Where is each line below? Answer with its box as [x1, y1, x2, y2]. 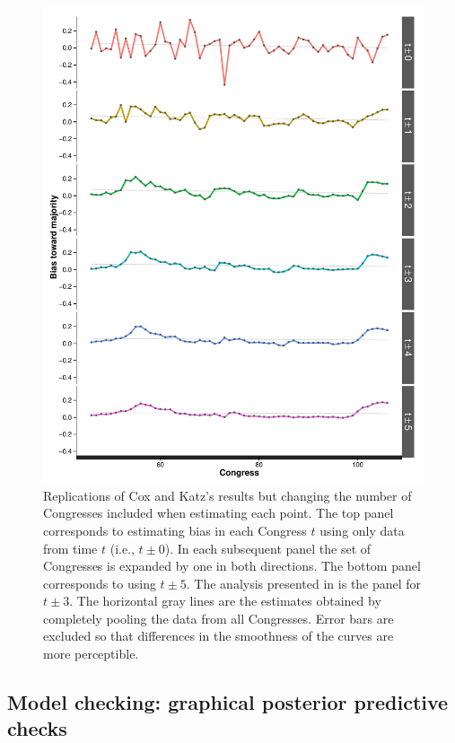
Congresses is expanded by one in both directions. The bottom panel [43, 556, 421, 575]
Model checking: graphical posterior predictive [7, 688, 449, 716]
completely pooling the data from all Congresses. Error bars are [43, 608, 394, 627]
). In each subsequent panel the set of [164, 538, 372, 557]
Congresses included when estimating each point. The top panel [43, 503, 394, 522]
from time [43, 538, 98, 557]
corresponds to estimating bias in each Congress [43, 520, 307, 539]
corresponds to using [43, 573, 156, 592]
